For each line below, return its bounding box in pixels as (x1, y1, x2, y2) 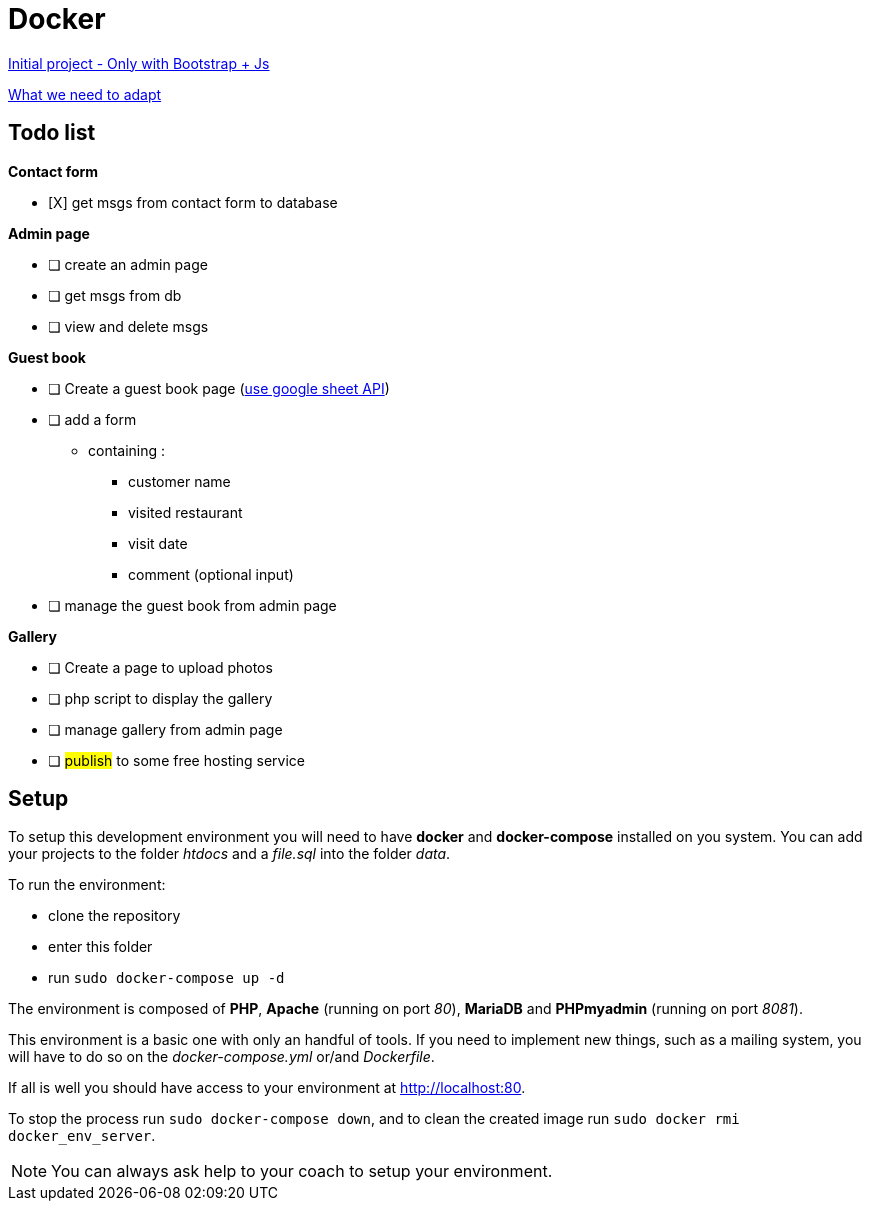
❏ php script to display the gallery (48, 689, 273, 707)
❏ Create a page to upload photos (48, 658, 273, 676)
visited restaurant (128, 503, 243, 521)
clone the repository (48, 907, 181, 925)
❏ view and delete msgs (48, 317, 209, 335)
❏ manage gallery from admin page (48, 720, 283, 738)
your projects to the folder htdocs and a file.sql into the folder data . (8, 845, 451, 863)
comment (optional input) (128, 565, 294, 583)
